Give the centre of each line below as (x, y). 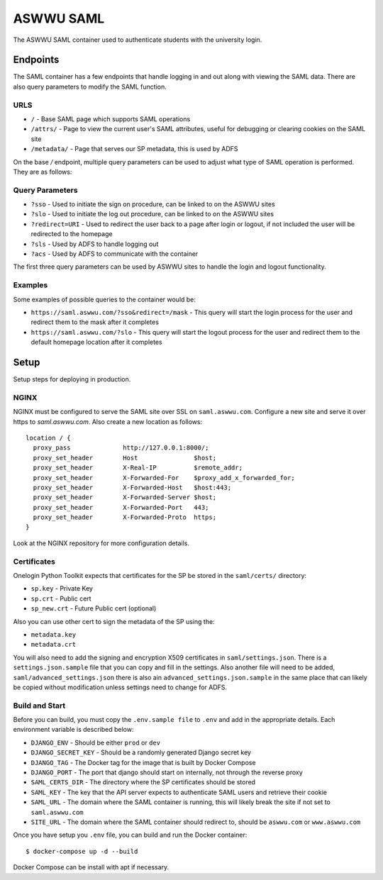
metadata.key (54, 634)
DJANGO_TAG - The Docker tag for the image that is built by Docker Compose (143, 762)
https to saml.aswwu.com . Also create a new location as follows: (108, 421)
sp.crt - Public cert (61, 598)
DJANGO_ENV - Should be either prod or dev (96, 742)
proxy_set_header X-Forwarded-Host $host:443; (132, 487)
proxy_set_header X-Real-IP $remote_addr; (138, 468)
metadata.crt (54, 645)
